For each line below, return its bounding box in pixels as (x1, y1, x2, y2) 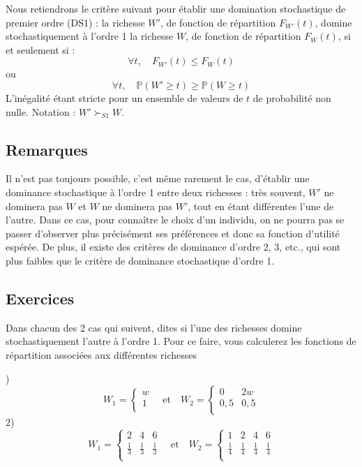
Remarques (6, 138, 88, 160)
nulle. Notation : (6, 104, 76, 119)
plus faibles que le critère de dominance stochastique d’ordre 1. (6, 253, 275, 267)
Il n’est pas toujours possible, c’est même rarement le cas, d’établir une (6, 171, 310, 186)
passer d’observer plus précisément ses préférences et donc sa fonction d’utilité (6, 225, 340, 240)
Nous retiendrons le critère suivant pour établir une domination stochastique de (6, 1, 346, 15)
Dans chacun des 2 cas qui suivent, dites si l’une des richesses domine (6, 320, 302, 334)
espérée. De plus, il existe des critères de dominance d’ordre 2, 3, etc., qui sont (6, 239, 341, 254)
